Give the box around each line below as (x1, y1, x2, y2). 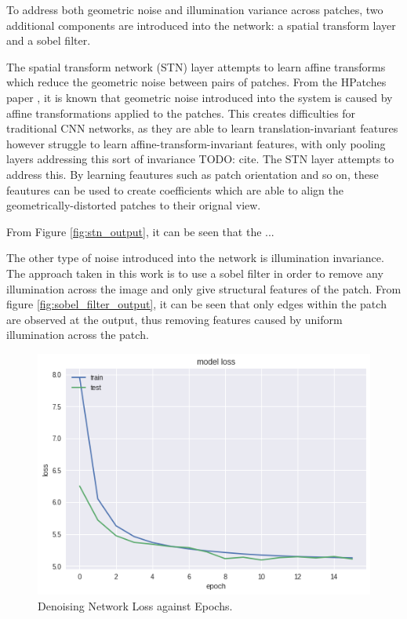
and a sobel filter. (6, 32, 91, 49)
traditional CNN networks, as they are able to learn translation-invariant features (6, 120, 398, 137)
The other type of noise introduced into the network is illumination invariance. (6, 249, 384, 266)
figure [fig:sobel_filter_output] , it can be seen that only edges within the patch (6, 296, 387, 312)
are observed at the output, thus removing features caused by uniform (6, 311, 343, 327)
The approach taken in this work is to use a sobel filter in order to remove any (6, 264, 383, 281)
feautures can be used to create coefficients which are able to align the (6, 181, 344, 198)
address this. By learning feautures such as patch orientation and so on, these (6, 166, 379, 182)
